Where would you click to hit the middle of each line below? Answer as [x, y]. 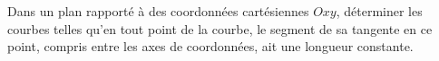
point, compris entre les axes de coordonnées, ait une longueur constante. [210, 46]
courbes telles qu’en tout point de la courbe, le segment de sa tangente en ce [220, 28]
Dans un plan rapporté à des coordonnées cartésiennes [158, 11]
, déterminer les [379, 11]
